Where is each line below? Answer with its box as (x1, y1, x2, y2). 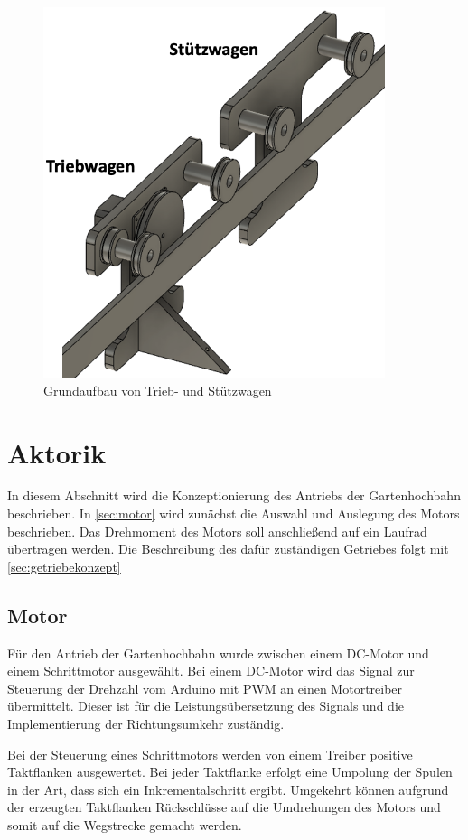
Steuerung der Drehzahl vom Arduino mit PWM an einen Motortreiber (7, 678, 403, 697)
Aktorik (7, 434, 107, 471)
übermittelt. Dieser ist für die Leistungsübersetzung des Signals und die (7, 696, 404, 715)
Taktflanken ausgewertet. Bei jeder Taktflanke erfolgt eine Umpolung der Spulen (7, 762, 453, 781)
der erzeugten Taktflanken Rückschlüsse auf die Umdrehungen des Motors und (7, 798, 441, 817)
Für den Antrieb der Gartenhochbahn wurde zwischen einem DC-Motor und (7, 643, 429, 662)
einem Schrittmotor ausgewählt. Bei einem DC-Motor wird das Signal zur (7, 661, 415, 680)
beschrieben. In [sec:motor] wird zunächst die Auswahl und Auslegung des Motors (7, 504, 460, 523)
